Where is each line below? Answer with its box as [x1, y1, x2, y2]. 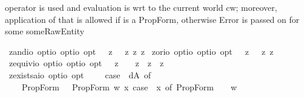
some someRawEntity [5, 25, 85, 37]
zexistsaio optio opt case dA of [8, 68, 151, 81]
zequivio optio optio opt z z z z [8, 57, 164, 69]
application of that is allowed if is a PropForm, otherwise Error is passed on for [5, 13, 300, 25]
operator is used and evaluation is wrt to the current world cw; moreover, [5, 1, 277, 13]
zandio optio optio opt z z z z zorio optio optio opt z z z [8, 45, 274, 57]
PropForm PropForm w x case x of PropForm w [21, 80, 237, 93]
